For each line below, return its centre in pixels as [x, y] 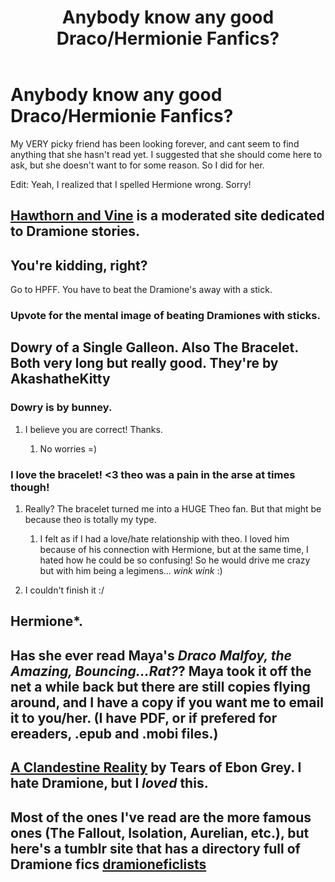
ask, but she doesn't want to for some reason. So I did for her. [137, 165]
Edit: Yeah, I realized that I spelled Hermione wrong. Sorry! [131, 184]
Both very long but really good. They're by [144, 363]
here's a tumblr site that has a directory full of [155, 848]
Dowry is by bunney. [61, 408]
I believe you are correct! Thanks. [93, 429]
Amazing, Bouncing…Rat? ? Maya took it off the [161, 671]
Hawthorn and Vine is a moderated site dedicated [167, 216]
